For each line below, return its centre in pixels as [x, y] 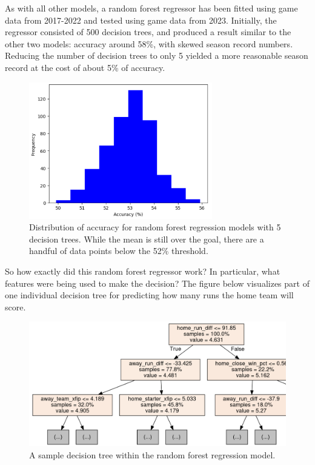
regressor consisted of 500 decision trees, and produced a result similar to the [148, 32]
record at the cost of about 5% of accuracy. [85, 67]
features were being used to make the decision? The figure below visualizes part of [157, 283]
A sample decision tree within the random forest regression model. [152, 454]
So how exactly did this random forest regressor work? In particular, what [143, 271]
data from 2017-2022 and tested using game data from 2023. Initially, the [141, 20]
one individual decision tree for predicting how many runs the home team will [149, 295]
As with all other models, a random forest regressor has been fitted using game [151, 8]
